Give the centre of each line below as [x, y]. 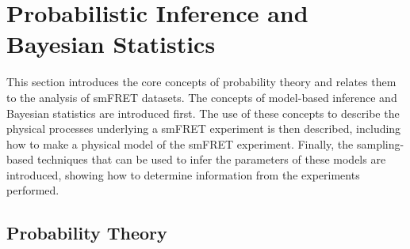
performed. [33, 190]
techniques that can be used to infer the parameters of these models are [211, 159]
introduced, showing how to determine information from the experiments [183, 174]
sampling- [380, 143]
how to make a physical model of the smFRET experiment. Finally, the [180, 143]
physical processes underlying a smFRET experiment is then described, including [204, 128]
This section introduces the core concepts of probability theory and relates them [201, 82]
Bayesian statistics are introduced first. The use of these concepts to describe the [203, 113]
